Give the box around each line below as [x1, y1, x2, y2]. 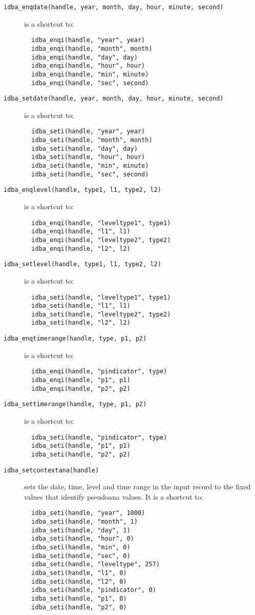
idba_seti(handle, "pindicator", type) [31, 433, 167, 441]
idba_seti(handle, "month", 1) [31, 518, 138, 526]
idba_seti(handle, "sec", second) [31, 170, 149, 178]
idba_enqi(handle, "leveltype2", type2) [31, 236, 171, 244]
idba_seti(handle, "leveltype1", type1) [31, 293, 171, 301]
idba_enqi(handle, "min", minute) [31, 70, 149, 78]
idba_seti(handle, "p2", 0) [31, 603, 127, 611]
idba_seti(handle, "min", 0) [31, 544, 131, 551]
